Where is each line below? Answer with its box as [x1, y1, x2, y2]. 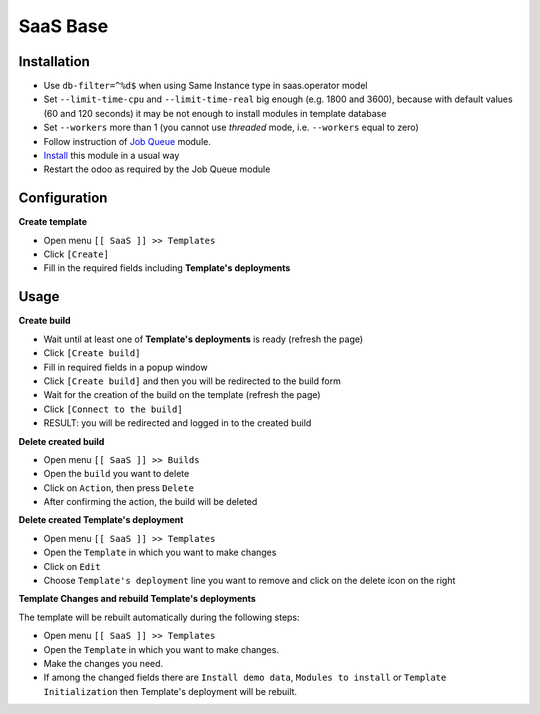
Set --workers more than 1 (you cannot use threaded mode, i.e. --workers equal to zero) [43, 121, 419, 134]
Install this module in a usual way [43, 150, 180, 162]
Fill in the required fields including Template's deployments [43, 262, 291, 274]
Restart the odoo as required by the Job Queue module [43, 163, 271, 175]
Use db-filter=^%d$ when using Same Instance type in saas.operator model [43, 80, 368, 92]
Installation [18, 53, 90, 70]
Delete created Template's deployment [18, 514, 184, 526]
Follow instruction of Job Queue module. [43, 135, 212, 147]
